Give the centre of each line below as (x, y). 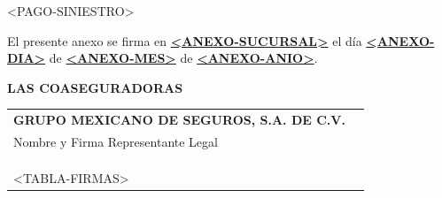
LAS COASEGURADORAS (95, 87)
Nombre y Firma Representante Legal (116, 141)
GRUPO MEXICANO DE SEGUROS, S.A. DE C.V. (179, 120)
